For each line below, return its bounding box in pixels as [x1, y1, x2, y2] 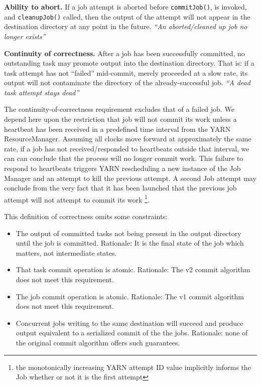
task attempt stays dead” [4, 87, 79, 97]
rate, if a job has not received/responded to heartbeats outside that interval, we [4, 143, 249, 153]
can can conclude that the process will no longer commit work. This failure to [4, 153, 243, 163]
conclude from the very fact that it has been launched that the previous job [4, 182, 237, 193]
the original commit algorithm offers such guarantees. [16, 337, 180, 347]
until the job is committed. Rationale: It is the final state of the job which [16, 238, 244, 248]
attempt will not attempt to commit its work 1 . [4, 192, 150, 205]
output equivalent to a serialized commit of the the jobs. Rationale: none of [16, 327, 248, 338]
